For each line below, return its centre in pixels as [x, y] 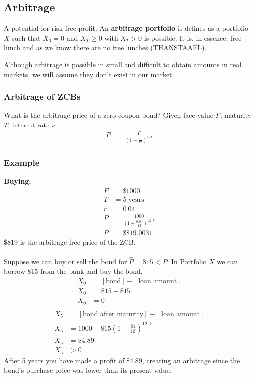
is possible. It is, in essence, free [193, 38]
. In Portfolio [187, 261]
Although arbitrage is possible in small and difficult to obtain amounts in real [123, 64]
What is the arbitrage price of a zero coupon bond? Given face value [109, 115]
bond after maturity [113, 314]
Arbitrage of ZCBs [42, 96]
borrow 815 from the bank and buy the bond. [73, 271]
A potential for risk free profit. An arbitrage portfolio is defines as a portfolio [126, 28]
